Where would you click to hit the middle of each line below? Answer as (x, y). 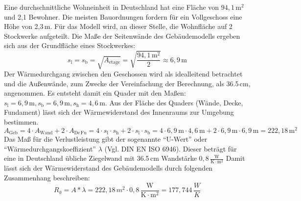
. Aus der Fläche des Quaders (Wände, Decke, (174, 102)
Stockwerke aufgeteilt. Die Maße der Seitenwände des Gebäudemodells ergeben (122, 36)
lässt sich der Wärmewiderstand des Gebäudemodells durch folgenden (108, 168)
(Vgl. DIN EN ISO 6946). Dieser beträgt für (171, 148)
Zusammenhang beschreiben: (47, 178)
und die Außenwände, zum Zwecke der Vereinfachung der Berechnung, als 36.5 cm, (127, 83)
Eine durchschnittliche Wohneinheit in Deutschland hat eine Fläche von (112, 7)
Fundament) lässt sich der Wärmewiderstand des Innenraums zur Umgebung (119, 112)
